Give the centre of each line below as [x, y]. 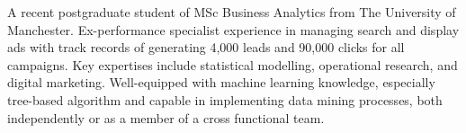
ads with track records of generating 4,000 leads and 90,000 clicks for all [206, 47]
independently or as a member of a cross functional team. [166, 117]
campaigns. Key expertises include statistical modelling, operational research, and [233, 64]
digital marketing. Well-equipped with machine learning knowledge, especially [221, 82]
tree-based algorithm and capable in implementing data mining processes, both [225, 99]
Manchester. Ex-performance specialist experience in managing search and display [233, 29]
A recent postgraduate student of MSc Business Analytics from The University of [232, 12]
